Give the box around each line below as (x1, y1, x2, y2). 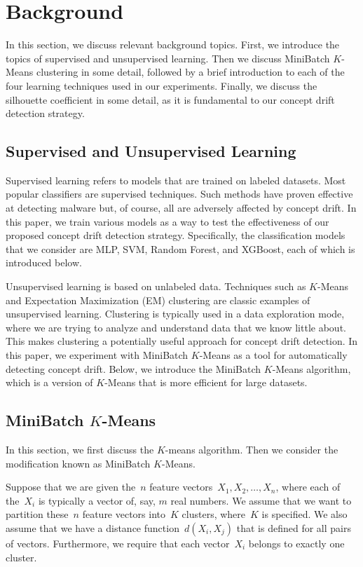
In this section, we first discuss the (6, 442, 154, 456)
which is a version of (6, 375, 93, 390)
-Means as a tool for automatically (199, 348, 348, 362)
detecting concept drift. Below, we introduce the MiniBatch (6, 361, 261, 376)
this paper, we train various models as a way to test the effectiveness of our (6, 214, 329, 228)
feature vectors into (82, 507, 166, 521)
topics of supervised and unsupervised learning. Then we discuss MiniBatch (6, 50, 330, 65)
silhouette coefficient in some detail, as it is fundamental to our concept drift (6, 92, 335, 107)
